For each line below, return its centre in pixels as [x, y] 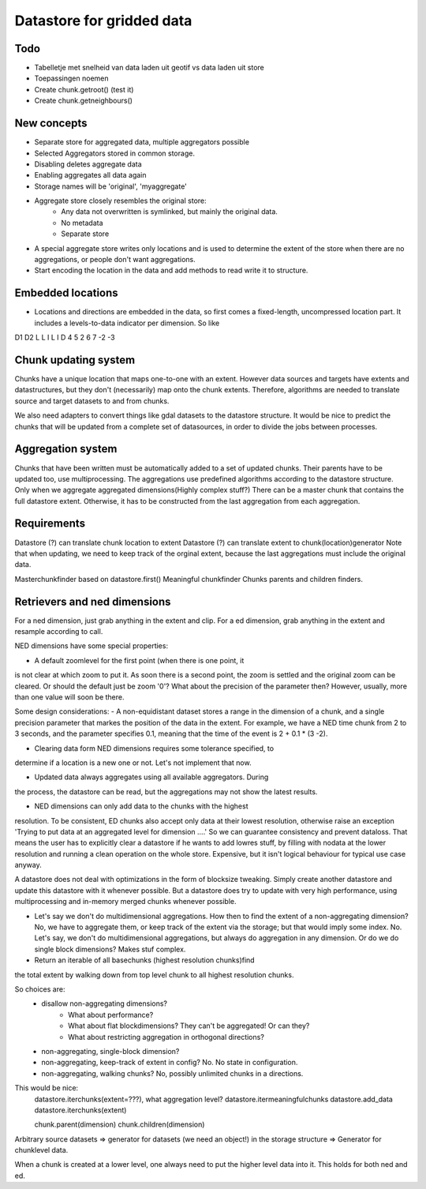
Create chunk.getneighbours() [84, 101]
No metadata [82, 223]
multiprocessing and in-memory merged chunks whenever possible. [125, 902]
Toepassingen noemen [71, 78]
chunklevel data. [41, 1150]
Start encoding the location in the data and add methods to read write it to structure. [171, 270]
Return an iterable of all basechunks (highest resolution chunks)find [145, 960]
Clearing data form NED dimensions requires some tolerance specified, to [154, 748]
